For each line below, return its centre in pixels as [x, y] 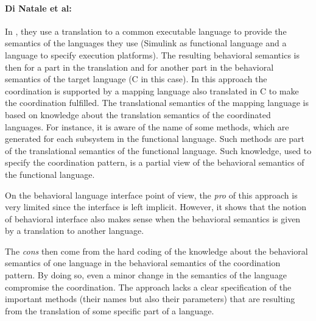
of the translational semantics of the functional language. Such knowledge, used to [158, 150]
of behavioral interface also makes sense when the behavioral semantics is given [153, 218]
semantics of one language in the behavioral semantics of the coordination [143, 263]
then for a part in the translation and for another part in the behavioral [139, 67]
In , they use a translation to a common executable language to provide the [146, 31]
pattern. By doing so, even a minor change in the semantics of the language [146, 275]
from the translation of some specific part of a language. [110, 310]
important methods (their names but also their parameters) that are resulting [150, 299]
